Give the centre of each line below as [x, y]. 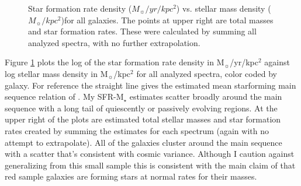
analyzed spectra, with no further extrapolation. [114, 42]
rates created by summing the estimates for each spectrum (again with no [137, 130]
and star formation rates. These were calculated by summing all [142, 31]
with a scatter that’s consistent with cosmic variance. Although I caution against [150, 154]
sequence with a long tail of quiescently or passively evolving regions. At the [141, 108]
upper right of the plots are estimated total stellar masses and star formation [143, 119]
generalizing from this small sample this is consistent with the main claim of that [150, 165]
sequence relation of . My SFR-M [64, 96]
